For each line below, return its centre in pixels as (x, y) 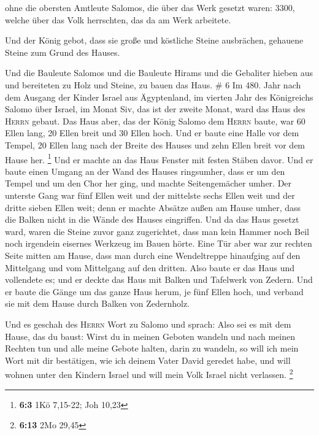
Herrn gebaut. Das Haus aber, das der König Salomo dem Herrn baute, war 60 (155, 121)
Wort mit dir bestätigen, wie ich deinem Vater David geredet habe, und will (148, 360)
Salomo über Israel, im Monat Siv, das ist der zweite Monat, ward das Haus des (155, 109)
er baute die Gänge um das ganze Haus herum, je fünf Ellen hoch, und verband (154, 291)
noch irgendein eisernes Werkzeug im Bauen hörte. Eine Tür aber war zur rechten (159, 243)
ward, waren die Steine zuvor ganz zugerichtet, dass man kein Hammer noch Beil (157, 231)
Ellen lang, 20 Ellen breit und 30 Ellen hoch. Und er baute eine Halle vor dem (152, 133)
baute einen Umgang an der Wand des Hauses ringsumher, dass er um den (145, 171)
